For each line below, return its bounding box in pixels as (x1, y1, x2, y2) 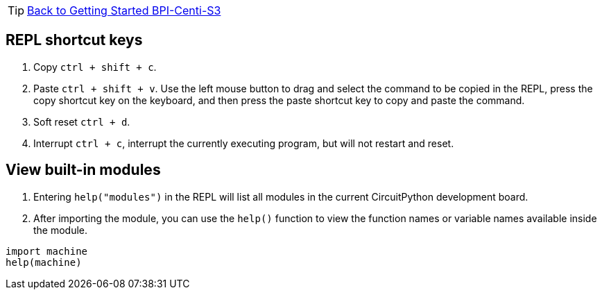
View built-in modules (6, 161, 161, 179)
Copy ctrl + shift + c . (33, 60, 157, 73)
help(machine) (6, 256, 82, 268)
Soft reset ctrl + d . (33, 115, 130, 128)
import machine (6, 245, 88, 257)
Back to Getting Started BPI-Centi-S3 (27, 3, 221, 17)
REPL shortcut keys (6, 31, 143, 49)
